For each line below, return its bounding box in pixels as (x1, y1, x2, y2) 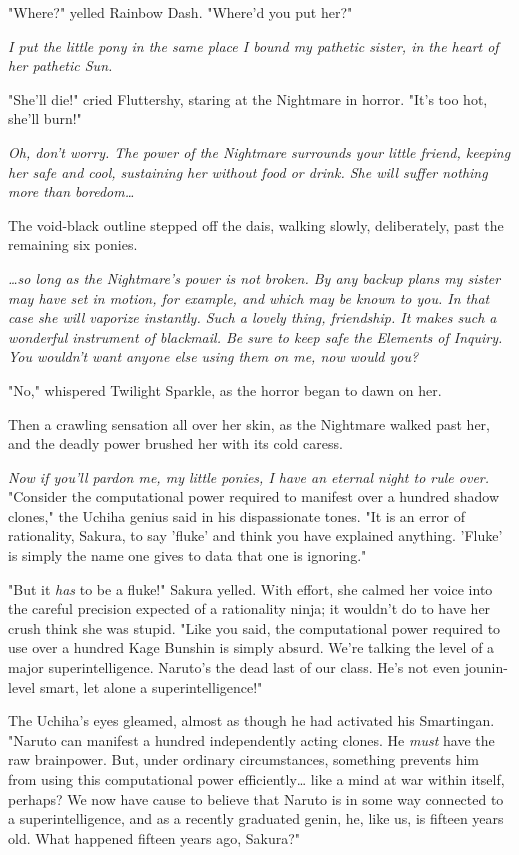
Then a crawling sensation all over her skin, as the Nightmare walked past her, (8, 413, 490, 434)
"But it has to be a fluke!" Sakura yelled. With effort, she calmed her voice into (8, 578, 493, 599)
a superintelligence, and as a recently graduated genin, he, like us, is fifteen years (8, 808, 504, 829)
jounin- (464, 657, 508, 678)
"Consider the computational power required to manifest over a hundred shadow (8, 486, 500, 507)
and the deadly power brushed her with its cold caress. (8, 433, 343, 454)
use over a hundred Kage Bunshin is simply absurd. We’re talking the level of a (8, 637, 495, 658)
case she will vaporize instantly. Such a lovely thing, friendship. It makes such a (8, 307, 497, 328)
